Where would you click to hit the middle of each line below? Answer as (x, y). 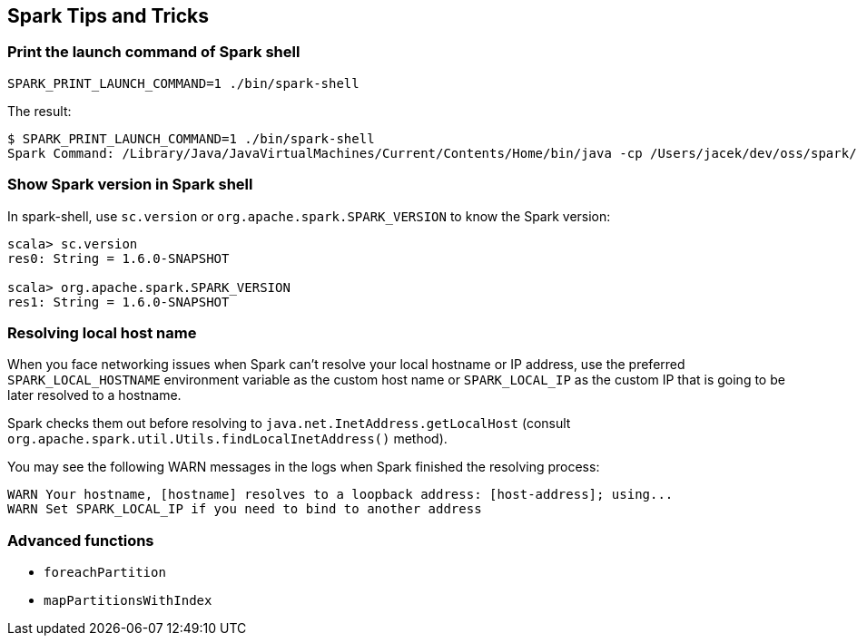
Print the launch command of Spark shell (154, 52)
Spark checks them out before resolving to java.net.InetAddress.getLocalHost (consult (289, 424)
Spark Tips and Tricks (108, 16)
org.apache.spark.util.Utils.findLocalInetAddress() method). (227, 439)
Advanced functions (81, 540)
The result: (39, 111)
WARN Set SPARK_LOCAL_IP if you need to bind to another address (245, 509)
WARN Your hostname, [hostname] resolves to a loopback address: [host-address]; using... (340, 495)
